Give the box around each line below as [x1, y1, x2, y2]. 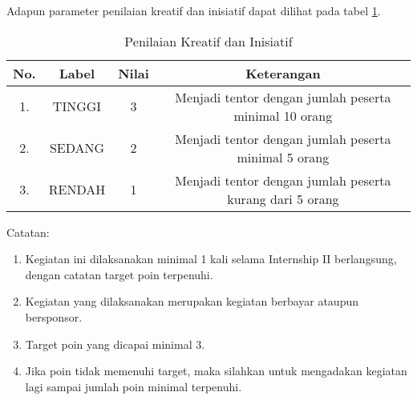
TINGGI [52, 97, 102, 116]
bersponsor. [25, 308, 83, 325]
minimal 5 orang [237, 147, 330, 166]
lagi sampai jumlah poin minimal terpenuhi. [25, 378, 242, 394]
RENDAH [48, 180, 106, 199]
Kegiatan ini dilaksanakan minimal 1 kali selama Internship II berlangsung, [25, 250, 397, 267]
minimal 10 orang [233, 106, 333, 125]
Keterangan [245, 63, 321, 82]
